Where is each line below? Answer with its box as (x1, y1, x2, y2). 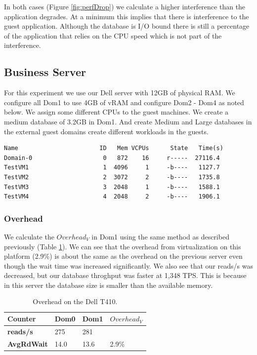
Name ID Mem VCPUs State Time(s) (4, 145, 223, 152)
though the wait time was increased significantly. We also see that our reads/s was (4, 260, 253, 271)
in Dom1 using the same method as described (91, 231, 229, 241)
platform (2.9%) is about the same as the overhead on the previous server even (4, 251, 243, 261)
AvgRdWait (7, 338, 48, 349)
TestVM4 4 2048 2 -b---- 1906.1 (4, 193, 220, 200)
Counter (7, 314, 36, 324)
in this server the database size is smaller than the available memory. (4, 279, 213, 290)
